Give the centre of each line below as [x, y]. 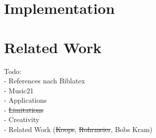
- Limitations [24, 109]
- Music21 [19, 90]
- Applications [26, 100]
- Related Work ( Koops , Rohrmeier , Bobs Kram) [78, 129]
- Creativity [22, 119]
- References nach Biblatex [45, 81]
